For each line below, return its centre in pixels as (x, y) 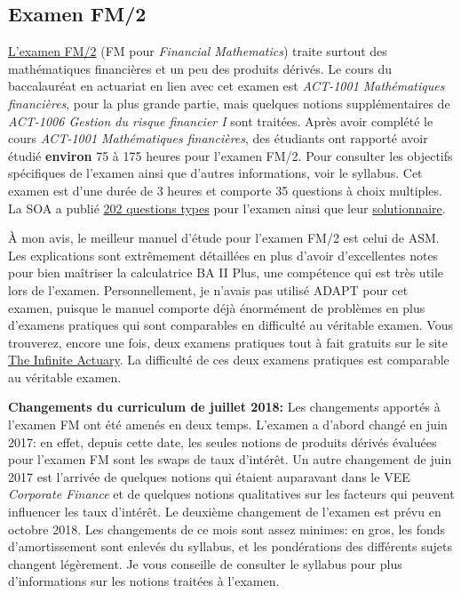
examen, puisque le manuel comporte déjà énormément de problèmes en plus (217, 307)
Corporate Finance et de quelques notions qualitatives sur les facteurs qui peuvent (231, 494)
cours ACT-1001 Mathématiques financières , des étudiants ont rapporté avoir (218, 138)
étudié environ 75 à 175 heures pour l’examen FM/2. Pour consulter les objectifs (230, 155)
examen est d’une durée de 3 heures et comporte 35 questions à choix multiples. (225, 190)
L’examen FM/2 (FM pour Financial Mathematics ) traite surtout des (198, 51)
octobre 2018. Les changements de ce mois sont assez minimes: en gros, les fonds (227, 529)
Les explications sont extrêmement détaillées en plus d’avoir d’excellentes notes (223, 255)
